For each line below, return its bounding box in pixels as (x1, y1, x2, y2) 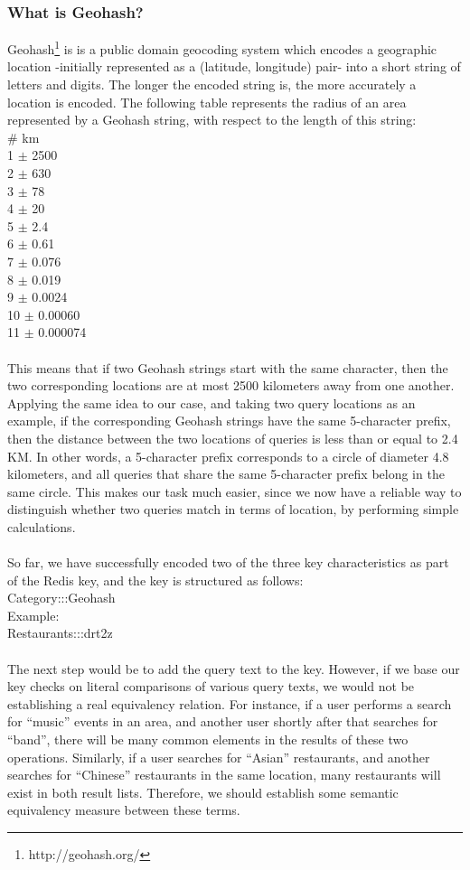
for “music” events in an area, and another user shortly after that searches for (7, 712, 438, 731)
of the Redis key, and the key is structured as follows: (7, 570, 304, 589)
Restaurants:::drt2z (7, 623, 113, 642)
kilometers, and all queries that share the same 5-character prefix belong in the (7, 464, 445, 483)
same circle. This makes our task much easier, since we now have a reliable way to (7, 482, 462, 500)
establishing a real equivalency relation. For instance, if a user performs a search (7, 694, 452, 713)
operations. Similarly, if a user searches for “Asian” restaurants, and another (7, 747, 430, 766)
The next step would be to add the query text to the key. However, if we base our (7, 659, 460, 678)
